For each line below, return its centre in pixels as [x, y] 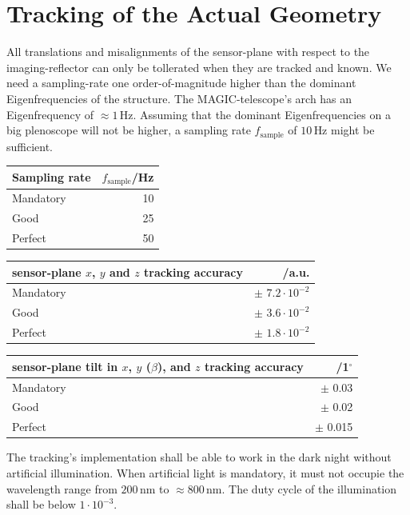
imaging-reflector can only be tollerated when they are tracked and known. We [199, 67]
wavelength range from [62, 488]
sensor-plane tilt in [65, 366]
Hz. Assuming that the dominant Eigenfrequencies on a [255, 114]
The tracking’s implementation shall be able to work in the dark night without [199, 457]
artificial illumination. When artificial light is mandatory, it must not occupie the [205, 472]
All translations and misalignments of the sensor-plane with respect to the [188, 52]
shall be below [41, 504]
